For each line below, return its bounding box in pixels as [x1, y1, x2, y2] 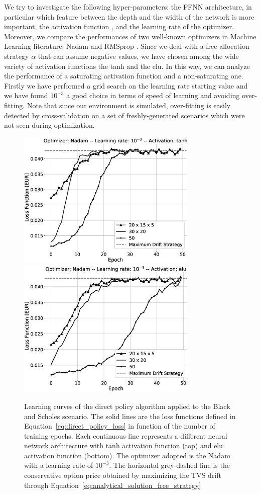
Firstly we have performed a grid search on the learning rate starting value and [4, 80, 248, 91]
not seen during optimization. [4, 120, 95, 130]
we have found [4, 90, 48, 101]
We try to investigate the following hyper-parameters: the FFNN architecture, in [4, 2, 252, 12]
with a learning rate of [24, 460, 93, 470]
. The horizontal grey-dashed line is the [109, 460, 230, 470]
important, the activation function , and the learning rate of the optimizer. [4, 21, 234, 32]
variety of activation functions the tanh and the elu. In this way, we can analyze [4, 60, 250, 71]
